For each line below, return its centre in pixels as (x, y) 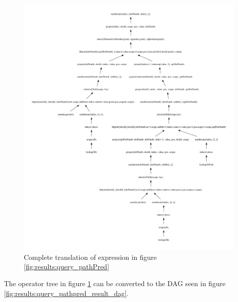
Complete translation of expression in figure (90, 257)
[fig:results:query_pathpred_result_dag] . (66, 293)
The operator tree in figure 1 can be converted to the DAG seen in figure (115, 283)
